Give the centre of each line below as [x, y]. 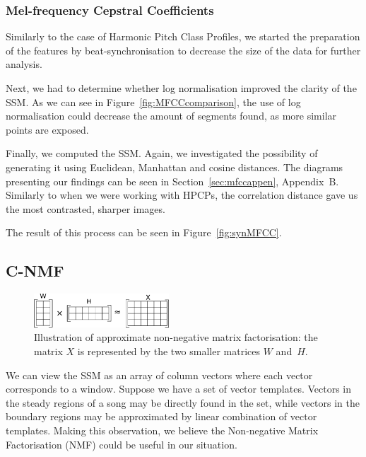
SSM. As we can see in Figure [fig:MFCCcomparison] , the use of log [153, 102]
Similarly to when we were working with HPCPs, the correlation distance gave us [182, 195]
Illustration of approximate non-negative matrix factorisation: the [176, 337]
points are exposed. [47, 129]
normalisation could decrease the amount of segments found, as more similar [171, 116]
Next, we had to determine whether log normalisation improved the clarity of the [181, 88]
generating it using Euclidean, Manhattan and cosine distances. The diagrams [175, 167]
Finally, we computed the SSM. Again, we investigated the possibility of [162, 153]
